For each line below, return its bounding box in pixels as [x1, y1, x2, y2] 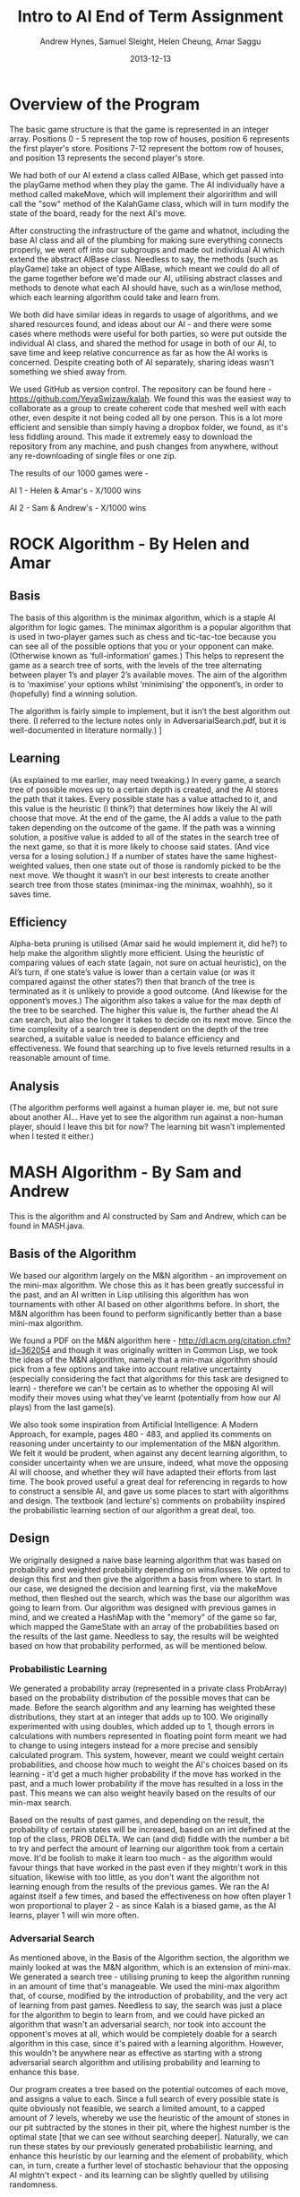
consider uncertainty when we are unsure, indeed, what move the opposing [9, 1457, 289, 1468]
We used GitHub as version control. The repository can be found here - [9, 383, 272, 394]
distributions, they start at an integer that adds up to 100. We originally [9, 1711, 269, 1722]
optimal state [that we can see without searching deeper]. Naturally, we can [9, 2132, 289, 2142]
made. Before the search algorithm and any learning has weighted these [9, 1702, 276, 1712]
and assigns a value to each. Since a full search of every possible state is [9, 2094, 279, 2105]
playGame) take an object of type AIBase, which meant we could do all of [9, 263, 280, 274]
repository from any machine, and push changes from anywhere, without [9, 441, 279, 452]
